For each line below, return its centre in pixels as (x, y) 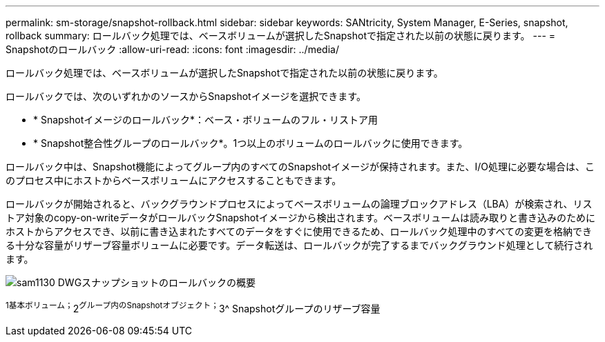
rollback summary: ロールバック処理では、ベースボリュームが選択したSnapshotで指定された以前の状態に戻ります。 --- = (281, 36)
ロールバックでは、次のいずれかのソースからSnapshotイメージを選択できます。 (186, 96)
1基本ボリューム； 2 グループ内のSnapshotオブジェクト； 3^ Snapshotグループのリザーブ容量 (193, 308)
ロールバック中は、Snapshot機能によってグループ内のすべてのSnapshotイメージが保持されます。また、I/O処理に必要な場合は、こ (300, 167)
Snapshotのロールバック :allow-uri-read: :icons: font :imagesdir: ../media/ (172, 49)
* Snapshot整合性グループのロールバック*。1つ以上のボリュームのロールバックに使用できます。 (251, 143)
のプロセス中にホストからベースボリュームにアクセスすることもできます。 (174, 180)
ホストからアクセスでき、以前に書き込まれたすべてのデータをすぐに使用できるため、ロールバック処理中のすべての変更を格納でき (299, 231)
